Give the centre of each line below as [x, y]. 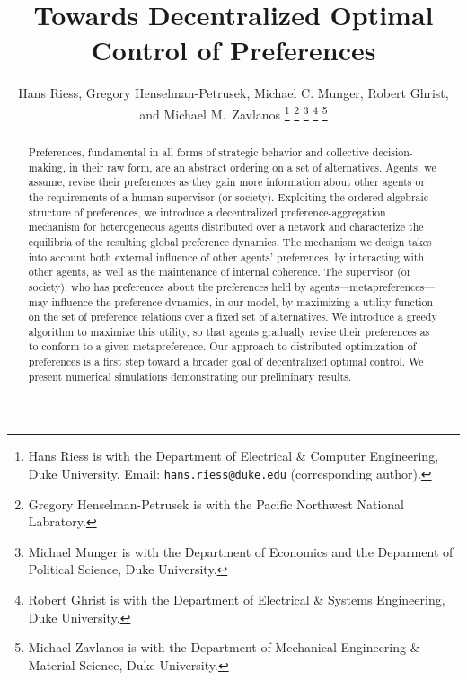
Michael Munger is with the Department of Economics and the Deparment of [241, 551]
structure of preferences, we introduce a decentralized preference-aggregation [207, 212]
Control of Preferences [233, 50]
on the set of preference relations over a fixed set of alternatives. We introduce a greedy [233, 317]
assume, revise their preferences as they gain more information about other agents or [227, 182]
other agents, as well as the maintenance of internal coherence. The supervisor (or [220, 272]
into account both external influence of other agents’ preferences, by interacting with [226, 256]
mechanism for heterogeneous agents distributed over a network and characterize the [226, 227]
